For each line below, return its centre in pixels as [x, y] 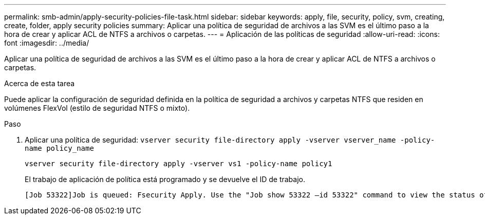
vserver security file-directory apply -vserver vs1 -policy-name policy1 [179, 164]
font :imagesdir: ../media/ [47, 43]
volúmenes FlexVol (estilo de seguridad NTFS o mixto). [97, 108]
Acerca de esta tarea [40, 83]
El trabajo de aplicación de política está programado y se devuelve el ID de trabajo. [165, 179]
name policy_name [59, 148]
